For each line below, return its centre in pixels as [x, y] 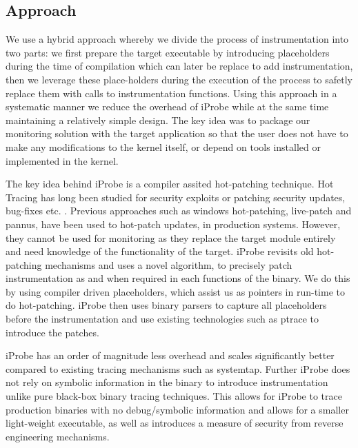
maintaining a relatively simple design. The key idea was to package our [158, 120]
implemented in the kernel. [62, 160]
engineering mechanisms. [58, 436]
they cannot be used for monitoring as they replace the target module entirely [171, 237]
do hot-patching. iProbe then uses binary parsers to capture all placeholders [166, 305]
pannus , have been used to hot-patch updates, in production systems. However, [173, 224]
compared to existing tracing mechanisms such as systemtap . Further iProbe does [178, 368]
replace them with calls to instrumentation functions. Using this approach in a [171, 93]
